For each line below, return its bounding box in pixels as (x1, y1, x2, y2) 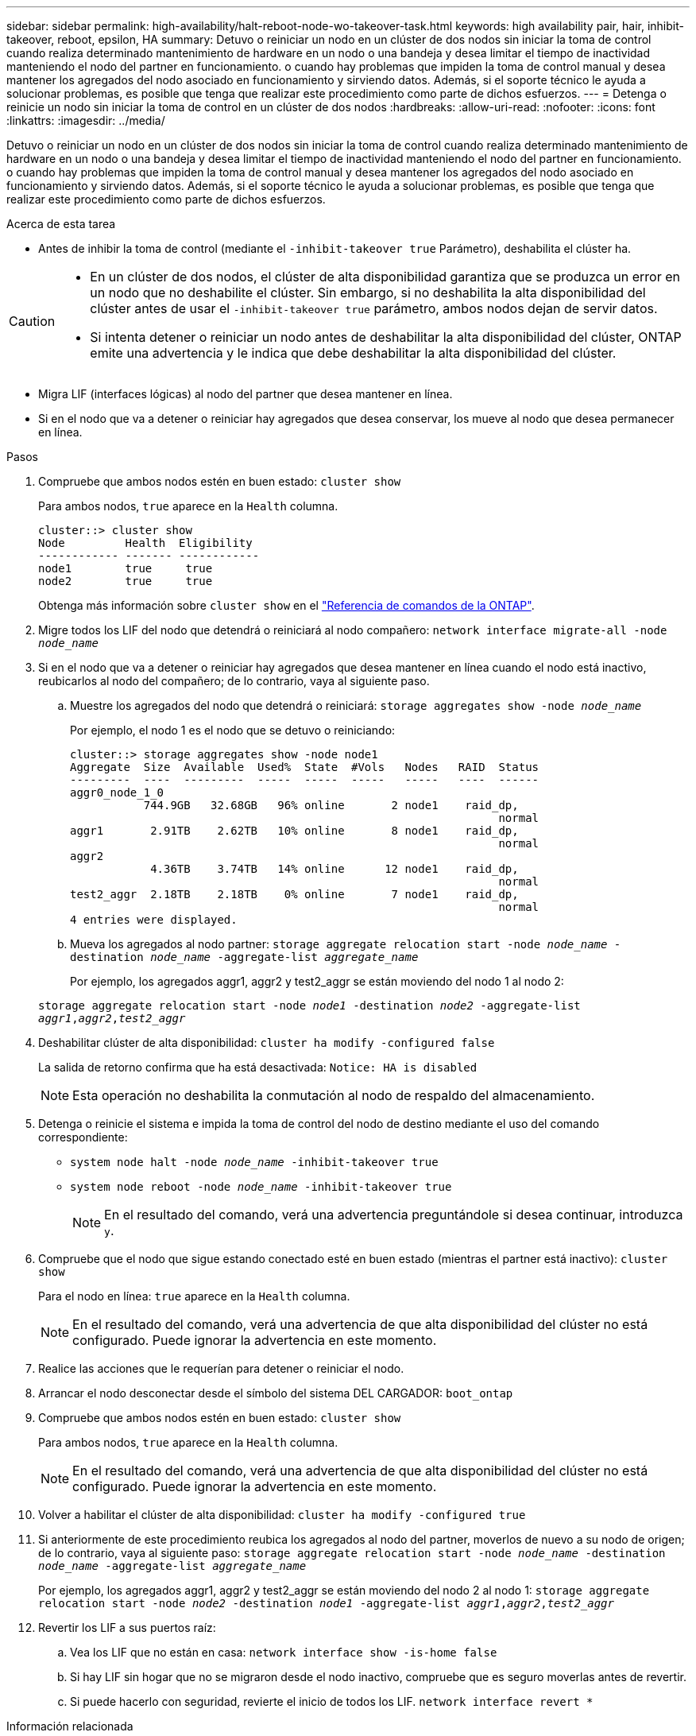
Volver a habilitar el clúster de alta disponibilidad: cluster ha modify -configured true (38, 1508, 526, 1521)
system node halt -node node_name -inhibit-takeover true (70, 1156, 439, 1168)
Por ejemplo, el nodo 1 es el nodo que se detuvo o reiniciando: (70, 723, 396, 737)
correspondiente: (38, 1130, 128, 1144)
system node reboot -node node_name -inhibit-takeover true (70, 1180, 452, 1193)
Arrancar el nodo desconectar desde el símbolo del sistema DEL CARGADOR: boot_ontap (38, 1386, 513, 1400)
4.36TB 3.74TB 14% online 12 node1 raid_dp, (150, 862, 519, 875)
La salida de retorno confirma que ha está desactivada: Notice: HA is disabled (38, 1060, 478, 1074)
